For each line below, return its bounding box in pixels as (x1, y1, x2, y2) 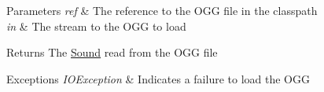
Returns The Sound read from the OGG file (6, 44, 218, 61)
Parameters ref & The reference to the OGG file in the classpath (6, 2, 318, 18)
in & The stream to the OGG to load (6, 17, 186, 34)
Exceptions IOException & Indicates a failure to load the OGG (6, 70, 310, 86)
